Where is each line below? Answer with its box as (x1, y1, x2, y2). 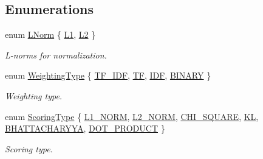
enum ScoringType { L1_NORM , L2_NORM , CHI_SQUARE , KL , (5, 110, 259, 122)
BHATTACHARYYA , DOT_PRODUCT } (5, 122, 165, 135)
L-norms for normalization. (5, 48, 107, 61)
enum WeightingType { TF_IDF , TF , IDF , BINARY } (5, 69, 211, 82)
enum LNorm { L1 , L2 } (5, 28, 96, 41)
